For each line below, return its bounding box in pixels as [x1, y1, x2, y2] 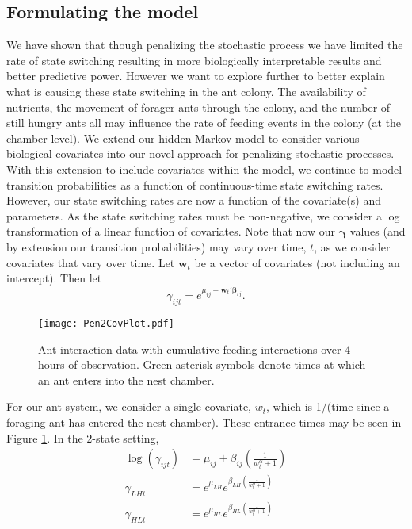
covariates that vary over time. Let [6, 254, 175, 270]
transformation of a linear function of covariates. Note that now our [6, 223, 335, 240]
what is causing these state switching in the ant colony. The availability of [6, 82, 366, 99]
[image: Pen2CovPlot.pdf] [38, 317, 174, 329]
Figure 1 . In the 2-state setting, [6, 429, 159, 446]
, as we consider [314, 238, 391, 255]
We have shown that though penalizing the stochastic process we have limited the [6, 36, 403, 53]
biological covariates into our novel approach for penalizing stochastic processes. [6, 145, 395, 162]
